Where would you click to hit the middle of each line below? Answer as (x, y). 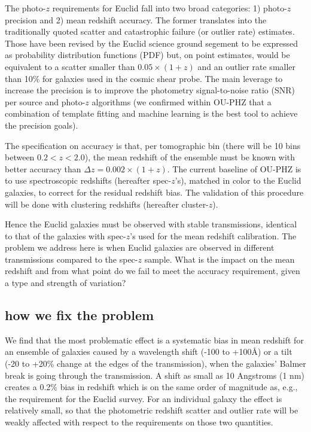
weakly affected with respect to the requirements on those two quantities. (139, 422)
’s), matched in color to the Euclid (238, 180)
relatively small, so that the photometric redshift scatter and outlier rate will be (152, 410)
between (20, 157)
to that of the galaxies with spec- (65, 235)
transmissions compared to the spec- (71, 259)
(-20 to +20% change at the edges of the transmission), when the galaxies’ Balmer (155, 363)
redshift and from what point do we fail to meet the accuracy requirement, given (153, 271)
